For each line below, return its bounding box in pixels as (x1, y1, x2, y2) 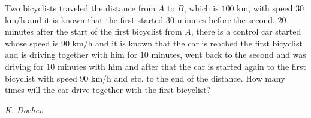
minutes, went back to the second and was (151, 48, 306, 61)
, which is (183, 2, 219, 14)
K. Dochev (5, 103, 43, 116)
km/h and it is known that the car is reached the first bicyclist (72, 36, 303, 49)
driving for (5, 60, 44, 72)
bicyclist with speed (5, 72, 77, 84)
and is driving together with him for (5, 48, 138, 61)
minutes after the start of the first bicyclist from (5, 25, 182, 38)
